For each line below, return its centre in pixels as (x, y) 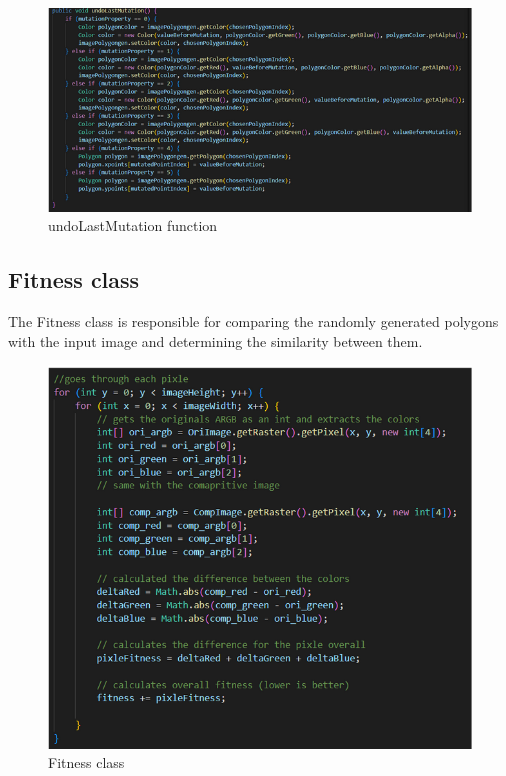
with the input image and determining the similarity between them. (215, 340)
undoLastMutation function (133, 225)
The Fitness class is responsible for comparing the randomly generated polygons (253, 321)
